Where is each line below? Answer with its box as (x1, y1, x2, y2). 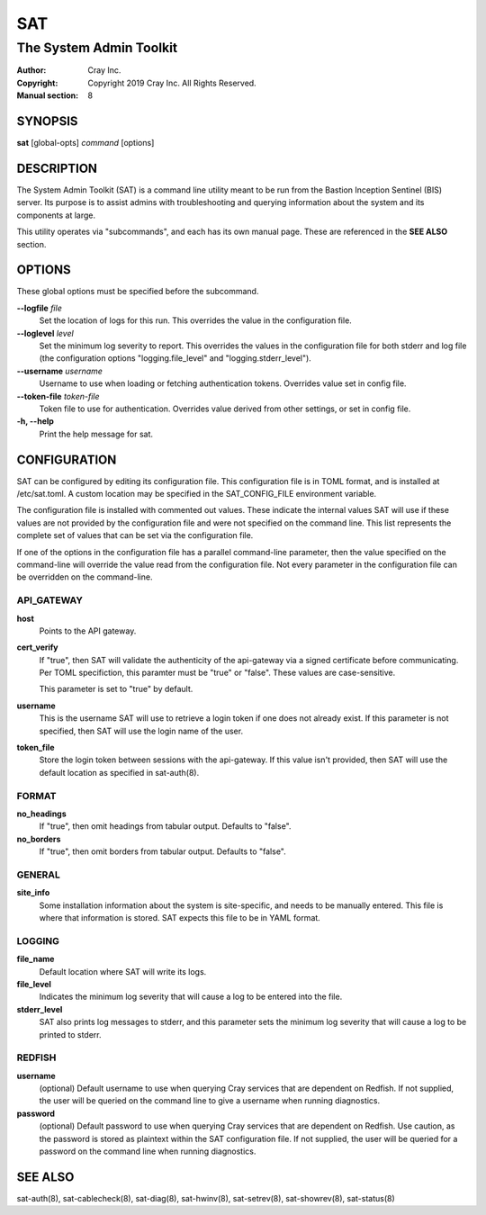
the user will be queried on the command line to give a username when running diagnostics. (39, 1095, 381, 1106)
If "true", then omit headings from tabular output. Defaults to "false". (39, 821, 292, 832)
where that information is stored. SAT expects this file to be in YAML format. (39, 913, 321, 923)
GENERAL (16, 868, 60, 881)
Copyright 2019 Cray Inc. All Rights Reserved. (87, 77, 256, 88)
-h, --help (16, 416, 54, 427)
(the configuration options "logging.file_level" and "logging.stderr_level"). (39, 353, 312, 364)
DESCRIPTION (16, 160, 98, 175)
